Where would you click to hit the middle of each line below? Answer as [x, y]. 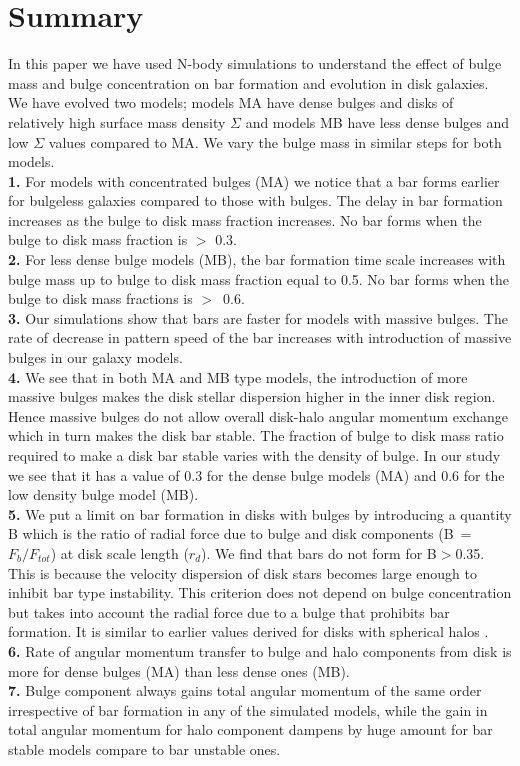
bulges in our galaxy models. [95, 357]
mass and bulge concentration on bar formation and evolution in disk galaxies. [248, 82]
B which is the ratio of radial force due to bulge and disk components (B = [240, 533]
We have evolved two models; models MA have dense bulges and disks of [231, 102]
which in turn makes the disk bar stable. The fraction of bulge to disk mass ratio [256, 435]
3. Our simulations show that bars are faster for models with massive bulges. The [258, 317]
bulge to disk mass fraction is [98, 239]
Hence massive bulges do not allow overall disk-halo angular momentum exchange [258, 415]
